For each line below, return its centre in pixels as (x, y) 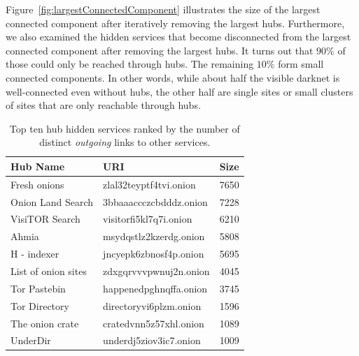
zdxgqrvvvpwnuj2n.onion (156, 271)
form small (301, 64)
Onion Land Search (52, 201)
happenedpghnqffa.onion (155, 288)
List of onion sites (49, 271)
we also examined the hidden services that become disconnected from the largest (178, 37)
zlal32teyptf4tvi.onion (149, 184)
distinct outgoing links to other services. (125, 142)
